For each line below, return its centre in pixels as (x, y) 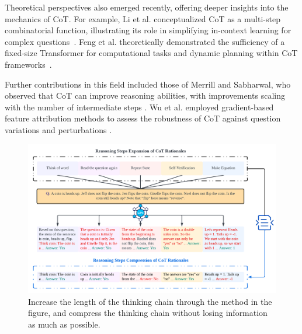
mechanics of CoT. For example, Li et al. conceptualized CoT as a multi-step (143, 18)
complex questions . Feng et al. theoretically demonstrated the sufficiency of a (145, 41)
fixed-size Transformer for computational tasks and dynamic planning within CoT (151, 53)
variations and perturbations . (58, 129)
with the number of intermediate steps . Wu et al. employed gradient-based (139, 107)
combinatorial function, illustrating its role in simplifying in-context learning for (148, 30)
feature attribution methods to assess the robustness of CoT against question (143, 118)
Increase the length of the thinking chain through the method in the (150, 301)
